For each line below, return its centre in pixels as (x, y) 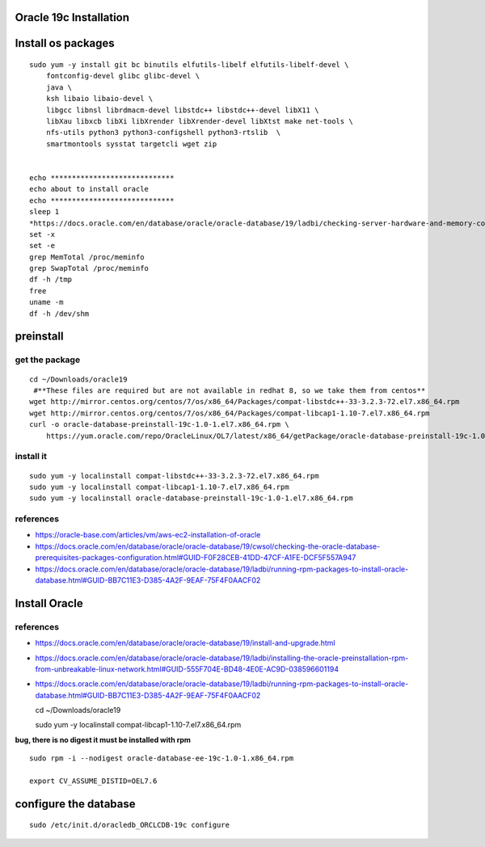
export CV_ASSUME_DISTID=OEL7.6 (93, 781)
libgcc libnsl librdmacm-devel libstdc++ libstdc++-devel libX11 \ (182, 110)
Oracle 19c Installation (72, 17)
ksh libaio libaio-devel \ (99, 99)
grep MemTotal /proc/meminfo (87, 257)
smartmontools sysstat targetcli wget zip (131, 144)
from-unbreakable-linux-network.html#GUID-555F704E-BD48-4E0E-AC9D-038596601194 (187, 669)
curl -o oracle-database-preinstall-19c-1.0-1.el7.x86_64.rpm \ (160, 425)
